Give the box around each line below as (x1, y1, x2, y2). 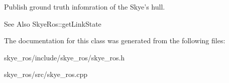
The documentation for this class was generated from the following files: (4, 35, 225, 46)
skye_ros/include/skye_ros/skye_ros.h (4, 52, 125, 62)
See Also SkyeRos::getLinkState (4, 18, 101, 29)
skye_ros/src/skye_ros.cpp (4, 69, 88, 79)
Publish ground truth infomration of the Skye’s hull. (4, 2, 165, 12)
